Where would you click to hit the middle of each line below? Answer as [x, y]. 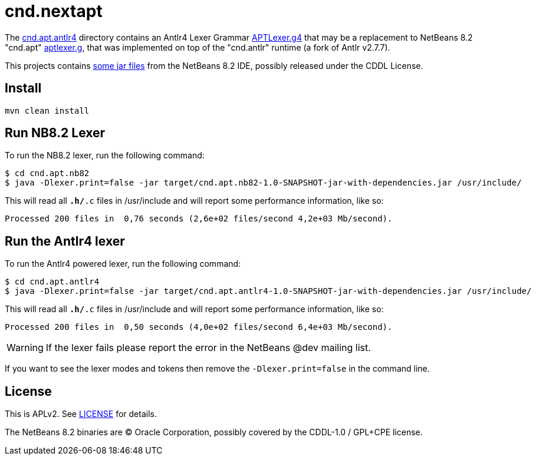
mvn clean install [47, 110]
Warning [25, 348]
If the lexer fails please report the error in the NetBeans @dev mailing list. [208, 348]
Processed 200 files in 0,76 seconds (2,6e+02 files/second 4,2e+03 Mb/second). [199, 219]
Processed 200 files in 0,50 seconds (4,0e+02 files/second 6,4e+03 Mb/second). [199, 327]
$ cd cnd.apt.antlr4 [52, 282]
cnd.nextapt [54, 11]
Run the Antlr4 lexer [65, 241]
